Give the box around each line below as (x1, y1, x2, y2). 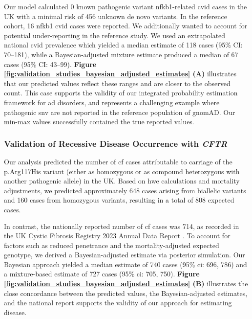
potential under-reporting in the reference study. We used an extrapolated (4, 30, 226, 40)
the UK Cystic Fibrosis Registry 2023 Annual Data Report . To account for (4, 230, 231, 241)
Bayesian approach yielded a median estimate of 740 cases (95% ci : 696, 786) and (4, 259, 247, 269)
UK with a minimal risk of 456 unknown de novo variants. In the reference (4, 11, 227, 21)
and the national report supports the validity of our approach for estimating (4, 297, 232, 308)
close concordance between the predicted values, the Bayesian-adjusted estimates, (4, 288, 248, 298)
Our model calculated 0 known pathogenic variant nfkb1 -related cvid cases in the (4, 1, 247, 11)
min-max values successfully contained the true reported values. (4, 116, 194, 127)
